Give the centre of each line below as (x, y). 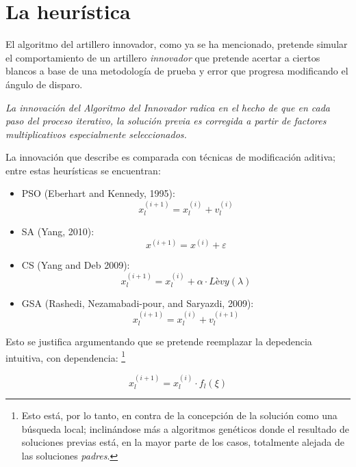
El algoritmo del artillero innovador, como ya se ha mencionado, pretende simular (177, 44)
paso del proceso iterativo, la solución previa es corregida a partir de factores (166, 121)
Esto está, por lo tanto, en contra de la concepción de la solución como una (179, 415)
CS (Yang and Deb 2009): (76, 265)
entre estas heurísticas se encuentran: (83, 170)
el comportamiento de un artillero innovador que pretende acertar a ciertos (163, 57)
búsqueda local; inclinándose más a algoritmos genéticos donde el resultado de (185, 428)
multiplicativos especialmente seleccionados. (96, 134)
